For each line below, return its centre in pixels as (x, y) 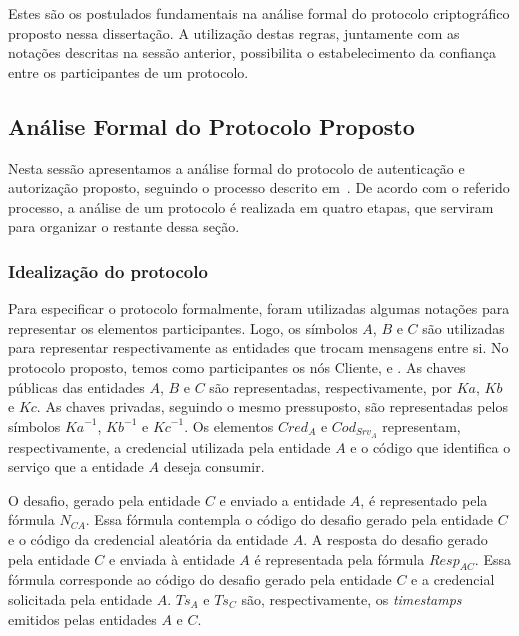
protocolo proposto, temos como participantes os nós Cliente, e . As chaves (237, 366)
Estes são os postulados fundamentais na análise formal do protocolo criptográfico (259, 13)
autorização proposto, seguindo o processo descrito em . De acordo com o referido (259, 187)
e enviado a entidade (282, 499)
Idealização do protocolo (108, 270)
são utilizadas (463, 327)
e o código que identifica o (430, 446)
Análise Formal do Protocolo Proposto (211, 125)
